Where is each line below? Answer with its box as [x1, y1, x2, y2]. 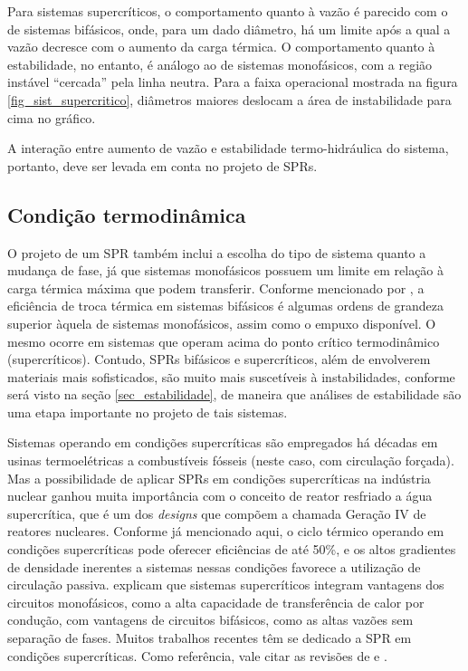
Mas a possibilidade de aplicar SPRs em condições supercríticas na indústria [7, 468, 431, 487]
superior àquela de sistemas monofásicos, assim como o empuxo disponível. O [7, 313, 436, 332]
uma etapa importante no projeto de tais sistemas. [7, 402, 288, 421]
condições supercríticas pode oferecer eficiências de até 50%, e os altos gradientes [7, 540, 456, 559]
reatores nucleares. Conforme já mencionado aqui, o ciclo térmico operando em [7, 522, 444, 541]
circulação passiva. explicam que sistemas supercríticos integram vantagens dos [7, 575, 444, 594]
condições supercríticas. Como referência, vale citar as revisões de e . [7, 646, 387, 665]
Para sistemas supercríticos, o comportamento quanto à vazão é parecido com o [7, 2, 448, 20]
